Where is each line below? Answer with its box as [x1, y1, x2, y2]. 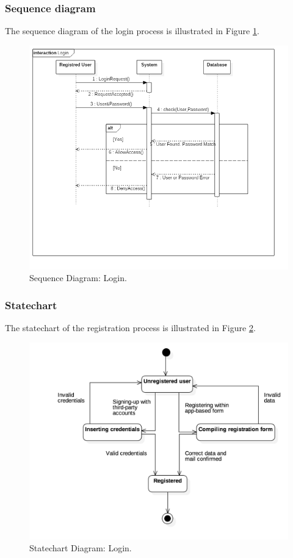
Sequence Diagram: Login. [29, 271, 127, 284]
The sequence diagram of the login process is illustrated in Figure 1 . [5, 24, 259, 37]
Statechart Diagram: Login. [29, 542, 132, 554]
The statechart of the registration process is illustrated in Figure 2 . [5, 321, 256, 334]
